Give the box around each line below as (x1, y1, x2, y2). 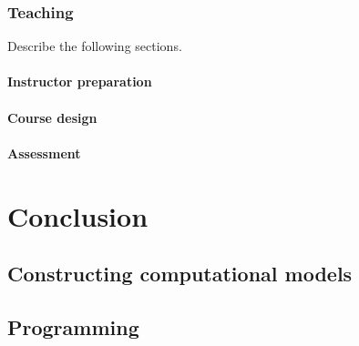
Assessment (7, 143, 81, 162)
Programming (7, 312, 139, 341)
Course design (7, 107, 97, 127)
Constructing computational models (7, 259, 353, 288)
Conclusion (7, 197, 149, 234)
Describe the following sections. (7, 36, 182, 56)
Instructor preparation (7, 72, 152, 91)
